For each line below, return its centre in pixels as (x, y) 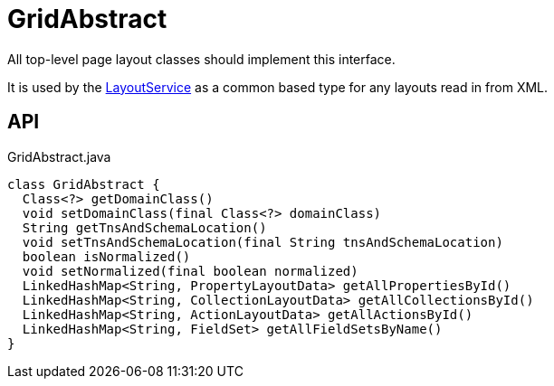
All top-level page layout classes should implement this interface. (201, 59)
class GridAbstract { (84, 184)
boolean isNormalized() (106, 256)
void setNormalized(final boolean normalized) (190, 271)
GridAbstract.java (59, 156)
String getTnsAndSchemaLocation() (144, 227)
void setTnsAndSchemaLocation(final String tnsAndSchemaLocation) (263, 242)
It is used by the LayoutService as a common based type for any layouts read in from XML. (278, 87)
